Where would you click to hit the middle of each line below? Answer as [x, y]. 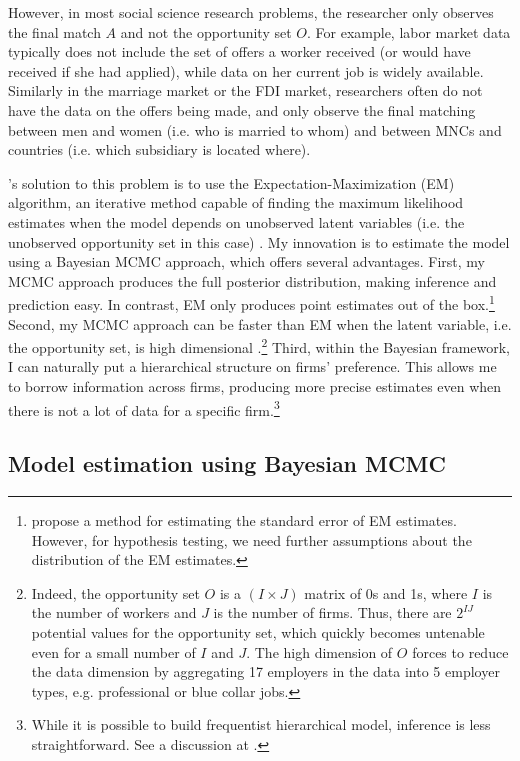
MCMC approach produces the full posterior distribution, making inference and [252, 280]
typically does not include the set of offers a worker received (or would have [239, 51]
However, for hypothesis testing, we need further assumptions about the [251, 539]
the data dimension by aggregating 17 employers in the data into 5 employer [265, 671]
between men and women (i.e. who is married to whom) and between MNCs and [255, 129]
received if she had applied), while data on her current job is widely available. [246, 70]
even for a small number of [113, 651]
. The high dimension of [319, 651]
